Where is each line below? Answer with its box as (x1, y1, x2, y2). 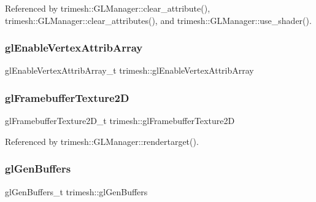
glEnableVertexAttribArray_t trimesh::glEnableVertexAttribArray (5, 64, 254, 77)
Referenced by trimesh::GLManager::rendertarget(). (5, 134, 199, 147)
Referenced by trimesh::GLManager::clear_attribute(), (5, 2, 210, 14)
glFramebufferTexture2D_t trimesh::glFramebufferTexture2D (5, 114, 235, 127)
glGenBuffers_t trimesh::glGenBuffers (5, 185, 148, 198)
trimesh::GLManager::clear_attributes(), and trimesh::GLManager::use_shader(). (5, 14, 312, 26)
